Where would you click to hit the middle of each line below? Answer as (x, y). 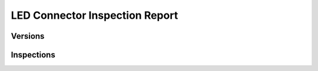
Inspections (33, 55)
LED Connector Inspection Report (95, 15)
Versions (28, 36)
